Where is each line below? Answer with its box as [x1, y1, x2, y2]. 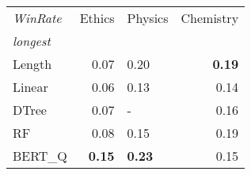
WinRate [13, 9, 62, 27]
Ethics [79, 9, 115, 27]
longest [13, 32, 51, 50]
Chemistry [181, 9, 239, 27]
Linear [13, 78, 48, 96]
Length [13, 55, 52, 73]
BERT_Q [13, 146, 67, 165]
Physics [127, 9, 169, 27]
